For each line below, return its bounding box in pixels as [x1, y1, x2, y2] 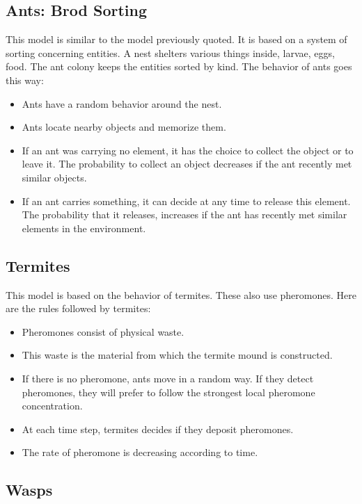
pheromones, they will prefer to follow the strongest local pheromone [22, 384, 315, 399]
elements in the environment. [22, 220, 146, 235]
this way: [6, 72, 44, 87]
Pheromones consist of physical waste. [22, 324, 184, 339]
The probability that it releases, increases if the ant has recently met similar [22, 207, 347, 222]
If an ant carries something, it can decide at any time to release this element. [22, 193, 351, 208]
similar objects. [22, 170, 87, 184]
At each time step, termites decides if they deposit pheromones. [22, 421, 294, 436]
